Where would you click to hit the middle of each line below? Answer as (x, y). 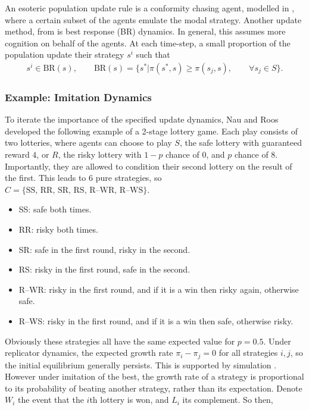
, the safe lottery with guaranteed (241, 143)
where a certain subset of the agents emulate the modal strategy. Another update (153, 19)
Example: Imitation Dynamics (78, 97)
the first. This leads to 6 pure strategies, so (83, 178)
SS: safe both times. (55, 209)
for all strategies (248, 353)
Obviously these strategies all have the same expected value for (120, 341)
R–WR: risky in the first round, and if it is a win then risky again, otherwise (159, 289)
